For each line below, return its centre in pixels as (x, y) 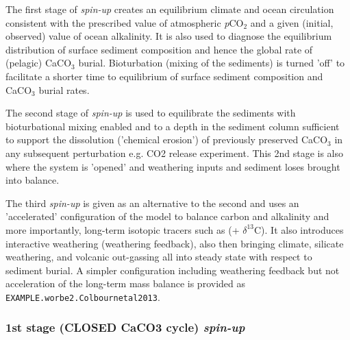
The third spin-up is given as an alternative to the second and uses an (152, 203)
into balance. (33, 180)
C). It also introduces (299, 229)
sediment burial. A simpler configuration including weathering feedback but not (173, 270)
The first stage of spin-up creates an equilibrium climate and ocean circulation (170, 9)
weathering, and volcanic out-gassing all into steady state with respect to (159, 257)
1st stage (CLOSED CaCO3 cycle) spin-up (125, 327)
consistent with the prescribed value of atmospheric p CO (125, 22)
